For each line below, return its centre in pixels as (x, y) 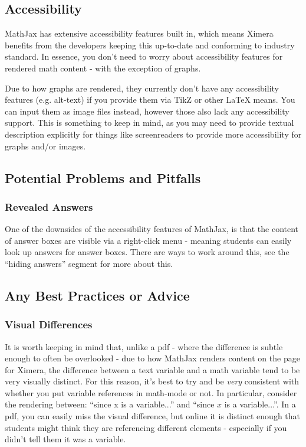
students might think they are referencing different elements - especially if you (146, 427)
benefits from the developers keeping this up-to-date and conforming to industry (150, 45)
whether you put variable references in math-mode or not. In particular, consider (151, 392)
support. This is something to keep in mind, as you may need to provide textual (149, 123)
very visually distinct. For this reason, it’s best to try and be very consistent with (152, 381)
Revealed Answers (49, 206)
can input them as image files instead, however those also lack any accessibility (147, 111)
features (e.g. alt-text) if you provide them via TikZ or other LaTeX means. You (150, 99)
